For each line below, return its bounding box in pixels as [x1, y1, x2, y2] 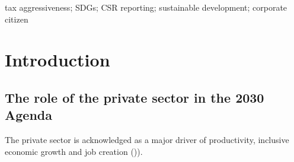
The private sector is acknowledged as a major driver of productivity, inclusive [5, 134, 289, 146]
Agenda [5, 106, 52, 124]
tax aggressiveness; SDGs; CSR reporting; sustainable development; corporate [5, 1, 287, 13]
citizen [5, 12, 28, 25]
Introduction [5, 47, 110, 72]
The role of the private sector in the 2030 [5, 88, 264, 106]
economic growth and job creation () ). [5, 145, 143, 157]
